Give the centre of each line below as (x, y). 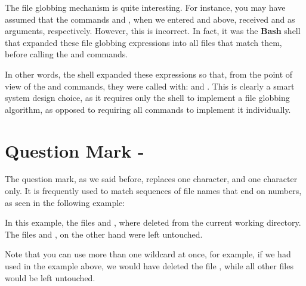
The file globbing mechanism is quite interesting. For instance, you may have (145, 7)
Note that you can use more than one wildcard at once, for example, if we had (148, 254)
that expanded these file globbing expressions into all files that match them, (143, 42)
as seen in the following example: (65, 202)
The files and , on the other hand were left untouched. (104, 234)
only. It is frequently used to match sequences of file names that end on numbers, (153, 191)
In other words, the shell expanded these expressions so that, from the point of (149, 74)
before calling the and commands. (67, 54)
